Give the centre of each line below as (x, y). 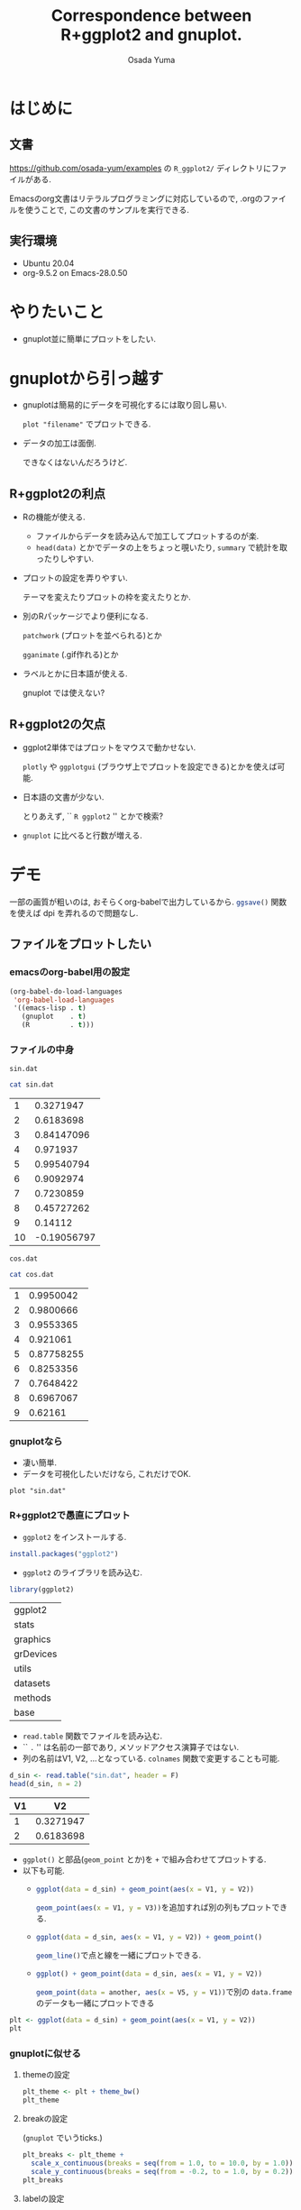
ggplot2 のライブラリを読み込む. (82, 1572)
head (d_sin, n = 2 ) (46, 1784)
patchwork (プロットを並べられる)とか (92, 636)
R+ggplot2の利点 (58, 494)
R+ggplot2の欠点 (58, 724)
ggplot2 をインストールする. (74, 1536)
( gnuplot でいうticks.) (63, 2137)
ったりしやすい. (65, 559)
